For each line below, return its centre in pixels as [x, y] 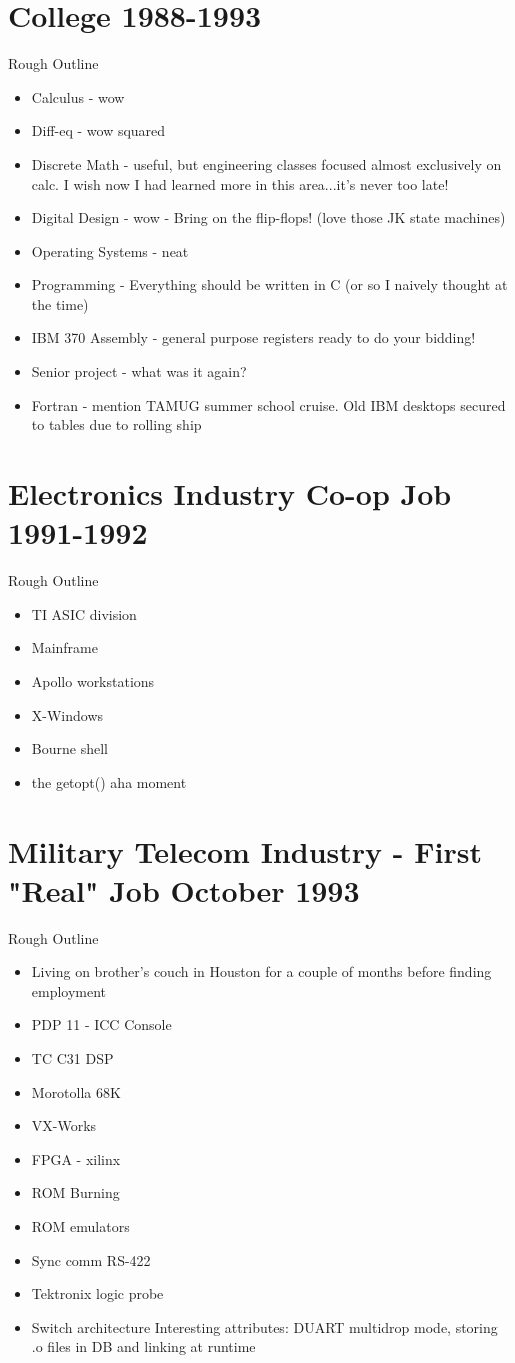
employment [69, 990]
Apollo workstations [93, 680]
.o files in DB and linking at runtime [143, 1346]
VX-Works [64, 1125]
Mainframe [64, 647]
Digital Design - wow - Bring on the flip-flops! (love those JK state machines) [268, 217]
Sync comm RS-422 [91, 1259]
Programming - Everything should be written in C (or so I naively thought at [269, 284]
